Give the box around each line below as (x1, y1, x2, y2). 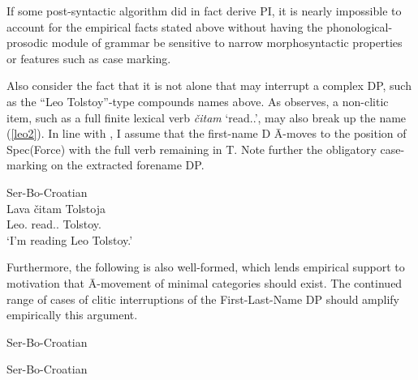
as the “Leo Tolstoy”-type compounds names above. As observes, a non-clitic (6, 92, 389, 109)
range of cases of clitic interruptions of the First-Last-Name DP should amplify (6, 290, 400, 307)
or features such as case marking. (6, 49, 171, 66)
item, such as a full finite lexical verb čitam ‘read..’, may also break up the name (6, 109, 407, 126)
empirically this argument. (6, 306, 138, 323)
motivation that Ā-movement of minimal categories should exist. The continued (6, 274, 403, 291)
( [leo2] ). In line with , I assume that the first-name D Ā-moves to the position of (6, 125, 407, 142)
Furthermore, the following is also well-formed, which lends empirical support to (6, 258, 405, 275)
